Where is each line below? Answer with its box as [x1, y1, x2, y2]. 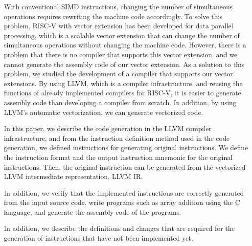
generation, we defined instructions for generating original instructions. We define [4, 142, 248, 153]
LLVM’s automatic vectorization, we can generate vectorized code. [4, 107, 203, 117]
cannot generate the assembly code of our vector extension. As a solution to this [4, 59, 245, 69]
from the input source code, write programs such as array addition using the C [4, 197, 240, 207]
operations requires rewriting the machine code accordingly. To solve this [4, 11, 223, 21]
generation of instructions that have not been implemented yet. [4, 233, 193, 243]
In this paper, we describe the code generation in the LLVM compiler [4, 123, 212, 134]
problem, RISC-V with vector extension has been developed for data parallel [4, 21, 233, 31]
